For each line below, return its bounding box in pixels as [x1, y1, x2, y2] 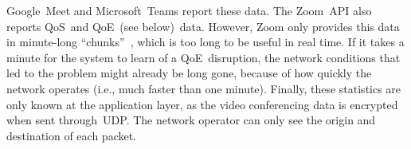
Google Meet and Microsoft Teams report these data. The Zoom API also [6, 2, 372, 18]
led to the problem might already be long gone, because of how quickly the [6, 65, 372, 81]
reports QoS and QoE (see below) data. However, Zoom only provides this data [6, 18, 400, 34]
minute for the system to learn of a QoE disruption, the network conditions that [6, 49, 401, 65]
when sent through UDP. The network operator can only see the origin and [6, 112, 376, 128]
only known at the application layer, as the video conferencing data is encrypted [6, 96, 398, 112]
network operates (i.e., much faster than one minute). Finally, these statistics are [6, 80, 401, 96]
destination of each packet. [6, 127, 137, 143]
